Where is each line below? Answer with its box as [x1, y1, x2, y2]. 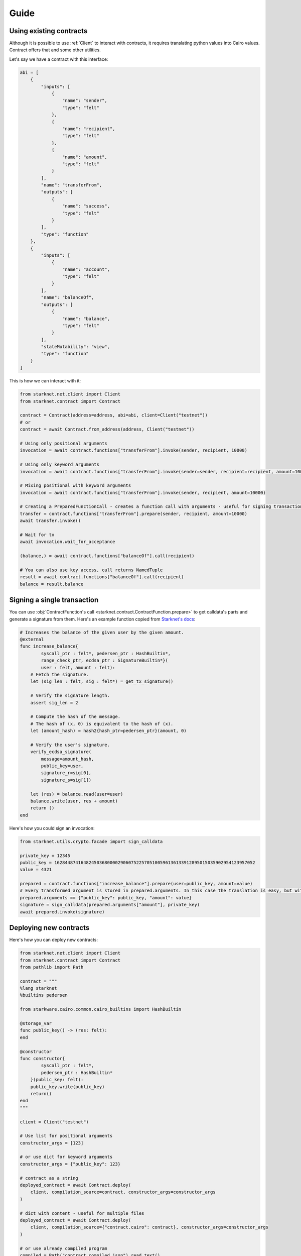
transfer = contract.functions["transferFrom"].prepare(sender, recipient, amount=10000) [20, 510, 248, 516]
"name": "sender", [62, 98, 107, 103]
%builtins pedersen [20, 992, 68, 998]
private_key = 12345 [20, 853, 70, 859]
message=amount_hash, [41, 756, 94, 762]
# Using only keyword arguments [20, 462, 100, 467]
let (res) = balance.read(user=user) [30, 791, 123, 797]
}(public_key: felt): [30, 1077, 84, 1083]
